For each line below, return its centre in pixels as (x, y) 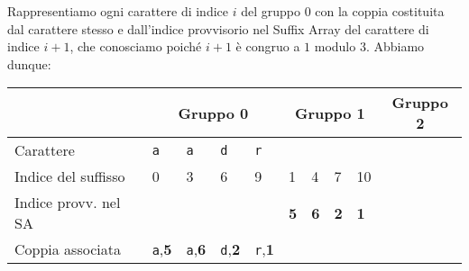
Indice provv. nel (68, 203)
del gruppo (271, 11)
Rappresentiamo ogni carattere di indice (118, 11)
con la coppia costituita (380, 11)
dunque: (29, 63)
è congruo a (268, 46)
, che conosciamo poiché (136, 46)
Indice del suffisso (70, 176)
